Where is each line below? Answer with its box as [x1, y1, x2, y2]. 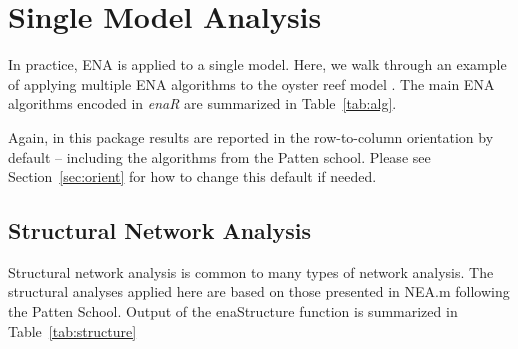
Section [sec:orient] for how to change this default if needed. [8, 166, 377, 187]
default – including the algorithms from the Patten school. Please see [8, 146, 431, 167]
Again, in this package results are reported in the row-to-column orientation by [8, 126, 494, 147]
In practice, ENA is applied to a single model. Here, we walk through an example [8, 54, 507, 75]
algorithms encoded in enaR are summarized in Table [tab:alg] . [8, 93, 397, 114]
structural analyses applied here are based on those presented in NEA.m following [8, 281, 510, 302]
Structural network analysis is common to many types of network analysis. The [8, 261, 494, 282]
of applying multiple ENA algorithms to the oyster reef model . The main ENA [8, 73, 495, 94]
